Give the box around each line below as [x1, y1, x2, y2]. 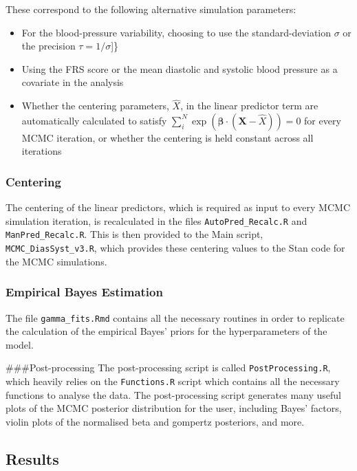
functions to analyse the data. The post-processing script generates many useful [6, 387, 341, 402]
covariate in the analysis [21, 75, 124, 89]
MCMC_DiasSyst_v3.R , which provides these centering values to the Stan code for [6, 241, 345, 255]
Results [6, 448, 59, 469]
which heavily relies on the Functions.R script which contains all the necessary [6, 374, 340, 388]
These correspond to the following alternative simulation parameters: [6, 2, 296, 16]
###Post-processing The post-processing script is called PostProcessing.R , [6, 360, 331, 375]
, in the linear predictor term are [180, 98, 318, 113]
